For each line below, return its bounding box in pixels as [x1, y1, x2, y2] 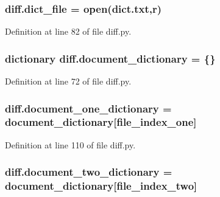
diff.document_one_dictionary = [5, 100, 172, 116]
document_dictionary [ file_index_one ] [5, 114, 197, 130]
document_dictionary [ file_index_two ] [5, 178, 197, 193]
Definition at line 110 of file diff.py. [5, 138, 136, 151]
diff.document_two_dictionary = [5, 164, 172, 179]
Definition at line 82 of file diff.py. [5, 25, 132, 38]
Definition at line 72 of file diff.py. [5, 75, 132, 88]
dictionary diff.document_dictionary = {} [5, 50, 216, 66]
